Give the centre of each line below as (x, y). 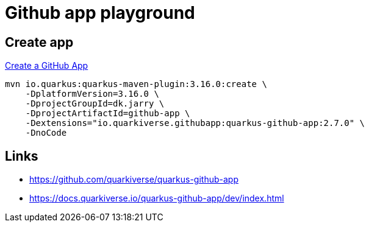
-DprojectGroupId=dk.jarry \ (95, 104)
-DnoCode (46, 133)
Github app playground (100, 13)
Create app (39, 42)
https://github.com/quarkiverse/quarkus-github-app (134, 180)
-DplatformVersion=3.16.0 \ (92, 94)
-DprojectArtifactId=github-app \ (108, 113)
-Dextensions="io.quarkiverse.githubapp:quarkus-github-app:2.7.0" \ (195, 123)
